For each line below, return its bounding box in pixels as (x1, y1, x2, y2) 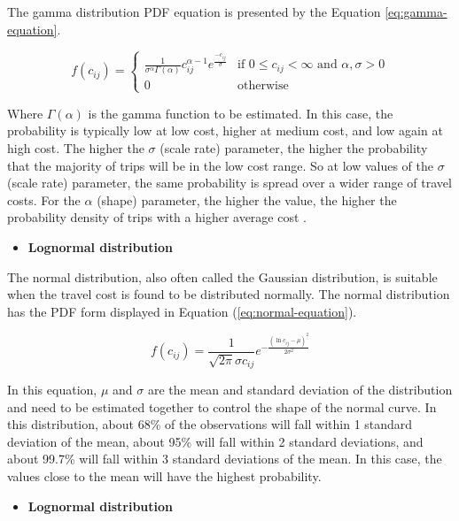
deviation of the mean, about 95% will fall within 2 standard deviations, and (7, 432, 424, 450)
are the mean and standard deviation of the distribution (147, 380, 453, 399)
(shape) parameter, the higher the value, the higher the (97, 190, 397, 209)
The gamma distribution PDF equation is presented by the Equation (7, 3, 381, 20)
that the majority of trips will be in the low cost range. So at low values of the (7, 156, 433, 174)
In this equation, (7, 380, 97, 399)
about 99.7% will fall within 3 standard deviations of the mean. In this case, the (7, 449, 442, 468)
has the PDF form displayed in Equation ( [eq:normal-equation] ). (7, 302, 357, 320)
